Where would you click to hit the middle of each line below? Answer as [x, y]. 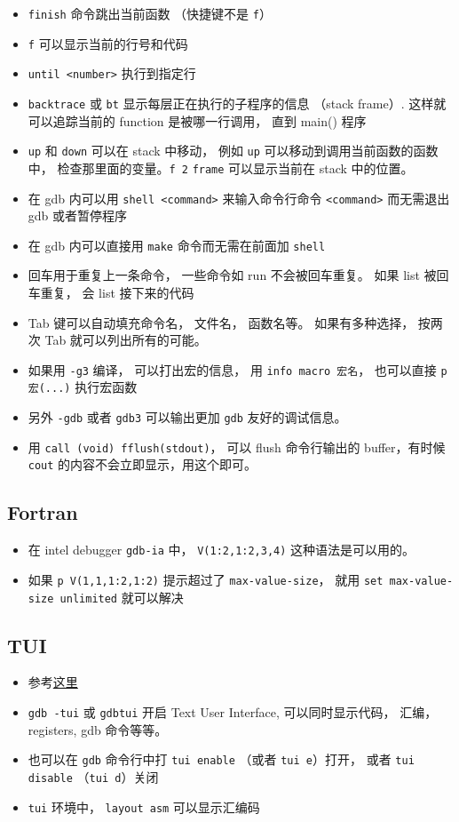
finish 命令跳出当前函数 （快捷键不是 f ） [150, 13]
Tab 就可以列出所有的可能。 [126, 340]
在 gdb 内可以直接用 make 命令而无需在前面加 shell [177, 245]
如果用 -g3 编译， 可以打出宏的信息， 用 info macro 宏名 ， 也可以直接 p [237, 369]
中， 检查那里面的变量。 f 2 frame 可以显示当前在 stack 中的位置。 [221, 168]
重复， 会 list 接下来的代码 [117, 293]
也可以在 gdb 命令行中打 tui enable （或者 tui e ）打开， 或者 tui [221, 759]
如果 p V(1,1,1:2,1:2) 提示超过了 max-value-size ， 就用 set [206, 579]
